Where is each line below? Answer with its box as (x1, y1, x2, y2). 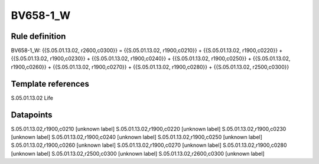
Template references (11, 78, 90, 88)
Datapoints (11, 110, 53, 120)
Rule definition (11, 31, 66, 41)
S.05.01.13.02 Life (11, 94, 53, 101)
